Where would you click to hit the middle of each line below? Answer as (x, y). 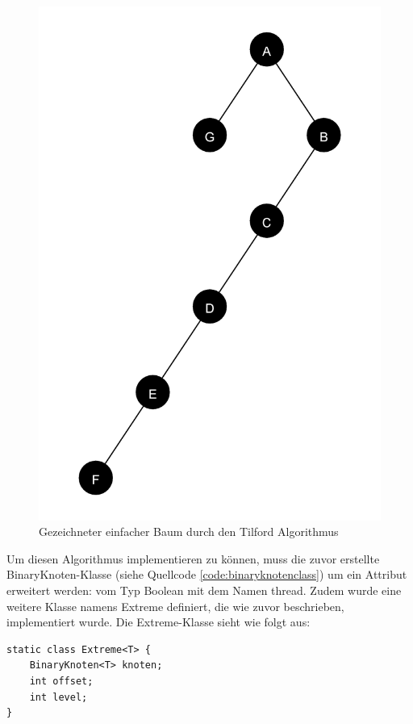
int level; (58, 697)
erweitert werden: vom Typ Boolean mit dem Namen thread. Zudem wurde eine (204, 590)
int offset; (61, 681)
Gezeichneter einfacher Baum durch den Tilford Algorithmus (189, 531)
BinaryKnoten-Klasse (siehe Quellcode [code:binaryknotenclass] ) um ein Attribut (207, 574)
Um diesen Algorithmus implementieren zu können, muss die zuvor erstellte (193, 558)
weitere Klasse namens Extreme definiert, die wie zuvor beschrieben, (175, 606)
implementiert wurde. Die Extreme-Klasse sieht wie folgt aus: (159, 622)
